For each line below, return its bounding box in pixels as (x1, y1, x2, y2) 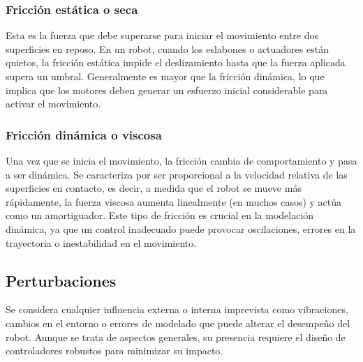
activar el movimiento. (6, 96, 101, 111)
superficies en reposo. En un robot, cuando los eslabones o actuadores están (6, 41, 329, 56)
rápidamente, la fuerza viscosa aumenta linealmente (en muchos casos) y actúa (6, 194, 342, 209)
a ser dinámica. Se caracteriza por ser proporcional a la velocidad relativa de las (6, 167, 348, 181)
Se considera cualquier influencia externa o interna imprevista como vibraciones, (6, 302, 348, 317)
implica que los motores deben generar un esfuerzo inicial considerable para (6, 82, 328, 97)
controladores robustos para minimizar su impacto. (6, 343, 223, 358)
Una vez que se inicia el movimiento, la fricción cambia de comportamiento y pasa (6, 153, 357, 167)
